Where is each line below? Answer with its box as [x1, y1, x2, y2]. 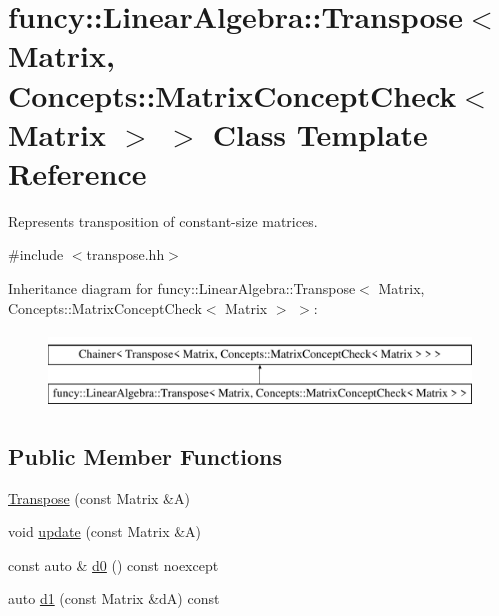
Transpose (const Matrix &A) [8, 487, 190, 508]
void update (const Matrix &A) [8, 521, 202, 542]
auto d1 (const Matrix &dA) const [8, 588, 220, 609]
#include [8, 244, 64, 265]
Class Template [212, 113, 428, 154]
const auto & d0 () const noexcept [8, 554, 219, 575]
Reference [8, 152, 147, 193]
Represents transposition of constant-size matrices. [8, 210, 318, 231]
